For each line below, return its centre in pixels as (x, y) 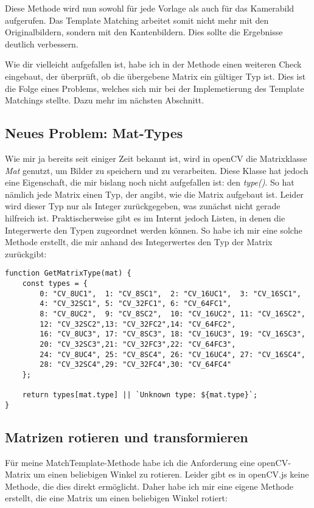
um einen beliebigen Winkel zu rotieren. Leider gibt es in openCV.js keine (171, 474)
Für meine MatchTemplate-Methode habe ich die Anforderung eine (130, 462)
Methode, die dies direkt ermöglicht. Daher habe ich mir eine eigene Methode (149, 486)
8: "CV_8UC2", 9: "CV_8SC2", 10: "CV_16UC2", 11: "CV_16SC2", (173, 314)
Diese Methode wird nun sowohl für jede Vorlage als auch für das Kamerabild (150, 8)
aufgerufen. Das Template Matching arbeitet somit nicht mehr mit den (137, 20)
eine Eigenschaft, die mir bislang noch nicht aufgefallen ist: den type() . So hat (150, 182)
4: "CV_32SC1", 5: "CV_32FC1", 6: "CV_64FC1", (136, 304)
